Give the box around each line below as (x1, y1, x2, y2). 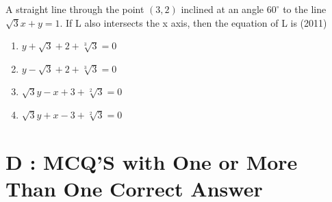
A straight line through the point (5, 2, 144, 16)
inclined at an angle (181, 2, 264, 16)
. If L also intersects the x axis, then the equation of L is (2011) (60, 15, 327, 29)
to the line (283, 2, 327, 16)
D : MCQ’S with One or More (5, 147, 298, 175)
